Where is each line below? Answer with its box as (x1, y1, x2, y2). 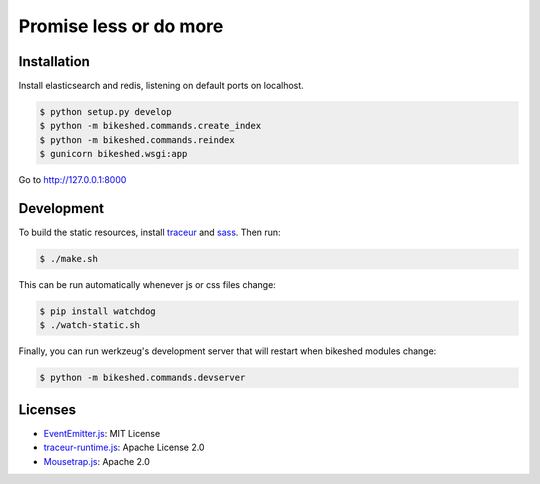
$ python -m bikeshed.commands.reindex (39, 134, 235, 145)
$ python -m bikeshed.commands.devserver (39, 372, 246, 384)
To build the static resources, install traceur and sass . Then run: (18, 226, 281, 239)
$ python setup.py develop (39, 106, 172, 118)
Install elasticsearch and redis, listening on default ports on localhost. (18, 80, 304, 92)
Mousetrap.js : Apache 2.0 (43, 455, 150, 467)
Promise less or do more (18, 15, 224, 37)
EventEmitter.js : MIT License (43, 427, 161, 439)
